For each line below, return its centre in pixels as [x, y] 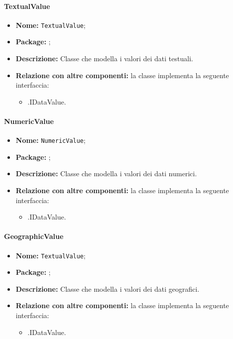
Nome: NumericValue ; [51, 140]
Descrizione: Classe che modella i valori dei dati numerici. [106, 173]
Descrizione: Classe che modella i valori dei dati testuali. [104, 58]
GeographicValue [34, 236]
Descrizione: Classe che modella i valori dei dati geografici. [108, 288]
